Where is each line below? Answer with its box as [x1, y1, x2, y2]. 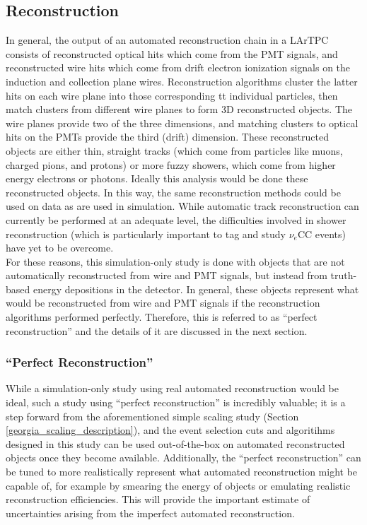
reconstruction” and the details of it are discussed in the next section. [6, 323, 308, 338]
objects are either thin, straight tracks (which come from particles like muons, [6, 143, 343, 158]
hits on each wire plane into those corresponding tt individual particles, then [6, 88, 338, 102]
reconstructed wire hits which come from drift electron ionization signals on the [6, 60, 351, 75]
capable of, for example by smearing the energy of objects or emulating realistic [6, 478, 351, 492]
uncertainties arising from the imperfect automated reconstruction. [6, 505, 295, 520]
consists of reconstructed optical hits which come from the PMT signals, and [6, 46, 338, 61]
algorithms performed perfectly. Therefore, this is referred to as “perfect [6, 309, 318, 324]
